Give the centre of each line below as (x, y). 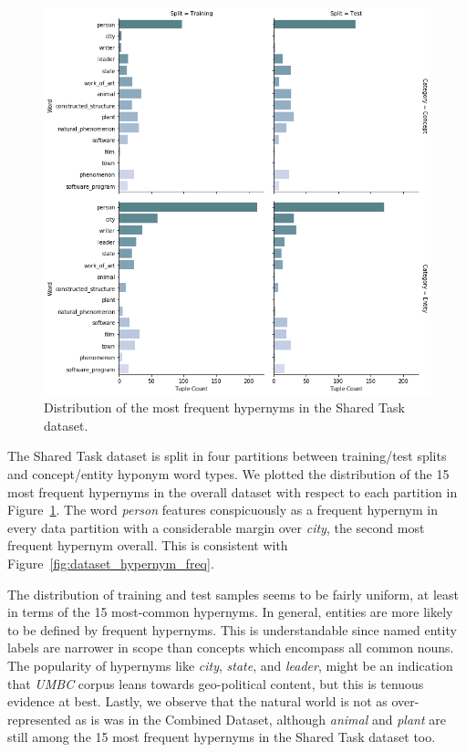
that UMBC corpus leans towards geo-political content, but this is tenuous (216, 683)
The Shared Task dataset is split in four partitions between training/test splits (227, 456)
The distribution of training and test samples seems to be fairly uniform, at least (233, 594)
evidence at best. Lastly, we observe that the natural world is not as (197, 701)
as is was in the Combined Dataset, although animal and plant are (260, 719)
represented (39, 719)
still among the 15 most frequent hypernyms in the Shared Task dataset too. (222, 737)
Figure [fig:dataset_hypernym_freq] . (111, 563)
